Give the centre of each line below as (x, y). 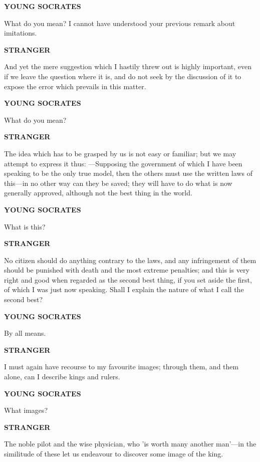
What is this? (25, 226)
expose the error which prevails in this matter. (75, 86)
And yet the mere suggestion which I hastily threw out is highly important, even (128, 66)
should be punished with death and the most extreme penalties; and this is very (127, 270)
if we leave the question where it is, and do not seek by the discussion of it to (123, 76)
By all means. (25, 333)
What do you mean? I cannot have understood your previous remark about (120, 23)
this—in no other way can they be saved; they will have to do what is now (118, 183)
